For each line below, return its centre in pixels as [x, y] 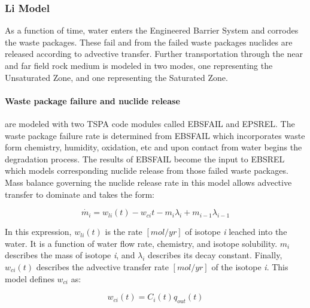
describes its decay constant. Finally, [215, 255]
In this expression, [38, 232]
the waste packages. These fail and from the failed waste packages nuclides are [149, 42]
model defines [30, 278]
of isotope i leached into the [236, 232]
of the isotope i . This [250, 266]
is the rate [124, 232]
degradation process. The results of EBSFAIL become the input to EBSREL [145, 158]
